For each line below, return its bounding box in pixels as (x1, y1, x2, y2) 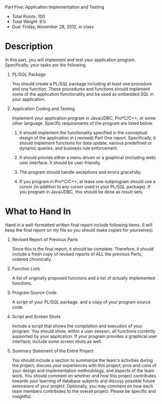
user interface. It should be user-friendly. (19, 160, 102, 166)
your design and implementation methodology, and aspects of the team (12, 368, 155, 373)
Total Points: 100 (12, 14, 45, 19)
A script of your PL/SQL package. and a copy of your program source (12, 299, 151, 305)
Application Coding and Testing (12, 105, 75, 111)
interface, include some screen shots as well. (12, 338, 103, 344)
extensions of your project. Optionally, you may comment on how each (12, 383, 153, 389)
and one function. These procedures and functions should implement (12, 86, 150, 92)
